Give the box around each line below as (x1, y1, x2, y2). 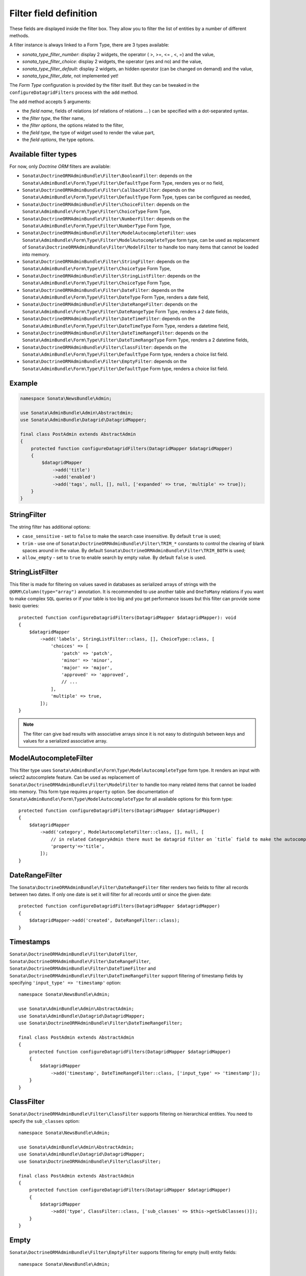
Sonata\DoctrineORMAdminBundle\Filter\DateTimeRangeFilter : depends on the (22, 330, 209, 336)
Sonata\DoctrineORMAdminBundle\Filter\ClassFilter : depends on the (22, 344, 187, 350)
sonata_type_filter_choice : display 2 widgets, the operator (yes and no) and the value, (22, 59, 202, 65)
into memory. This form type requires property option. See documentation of (9, 789, 174, 795)
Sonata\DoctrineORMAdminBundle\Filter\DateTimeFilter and (9, 965, 156, 972)
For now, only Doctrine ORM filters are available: (9, 163, 111, 169)
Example (9, 379, 38, 387)
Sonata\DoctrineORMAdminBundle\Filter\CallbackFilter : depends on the (22, 187, 195, 193)
